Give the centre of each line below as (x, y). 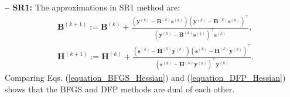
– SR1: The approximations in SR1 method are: (92, 7)
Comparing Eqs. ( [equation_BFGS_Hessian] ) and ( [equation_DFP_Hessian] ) (145, 78)
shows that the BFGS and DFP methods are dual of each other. (120, 89)
